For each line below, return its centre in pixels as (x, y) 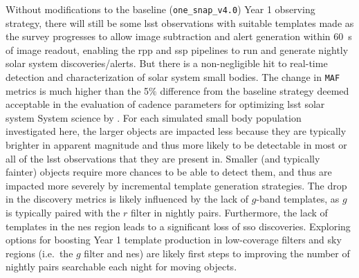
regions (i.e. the (39, 253)
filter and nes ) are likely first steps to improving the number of (217, 253)
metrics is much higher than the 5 (77, 90)
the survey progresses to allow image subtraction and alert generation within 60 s (179, 36)
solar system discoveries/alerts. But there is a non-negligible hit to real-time (167, 63)
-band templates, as (298, 199)
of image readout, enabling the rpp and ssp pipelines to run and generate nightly (177, 49)
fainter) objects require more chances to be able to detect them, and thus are (169, 172)
